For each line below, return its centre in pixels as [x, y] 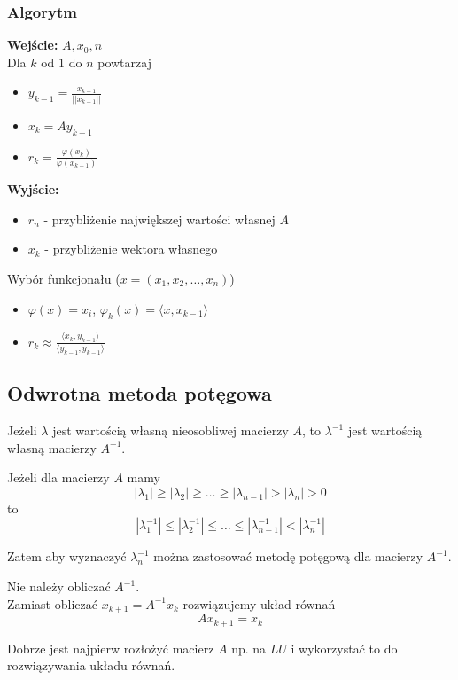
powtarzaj [124, 62]
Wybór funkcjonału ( [64, 278]
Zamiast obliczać [52, 603]
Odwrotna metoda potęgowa [140, 393]
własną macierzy [52, 447]
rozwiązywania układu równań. [91, 665]
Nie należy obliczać [59, 586]
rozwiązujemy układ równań [259, 603]
